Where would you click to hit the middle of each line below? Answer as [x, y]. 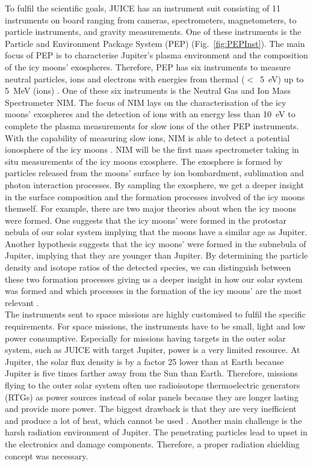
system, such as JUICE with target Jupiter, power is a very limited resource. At [153, 350]
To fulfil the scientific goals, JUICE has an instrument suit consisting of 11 [143, 8]
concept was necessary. [47, 455]
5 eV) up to [282, 78]
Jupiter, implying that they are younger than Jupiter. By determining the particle [156, 255]
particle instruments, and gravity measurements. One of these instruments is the [153, 32]
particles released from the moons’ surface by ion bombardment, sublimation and [154, 173]
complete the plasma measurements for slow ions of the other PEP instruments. [152, 125]
